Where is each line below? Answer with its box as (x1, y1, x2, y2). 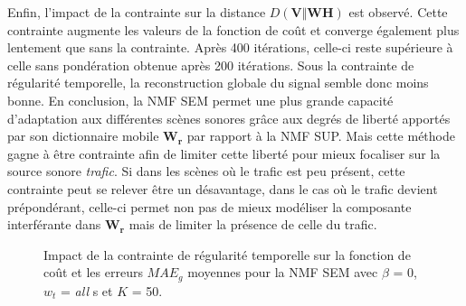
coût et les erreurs (43, 263, 143, 282)
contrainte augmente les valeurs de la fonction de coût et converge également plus (7, 20, 460, 39)
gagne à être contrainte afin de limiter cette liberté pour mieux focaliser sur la (7, 144, 441, 162)
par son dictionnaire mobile (7, 126, 159, 145)
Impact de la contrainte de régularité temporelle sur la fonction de (43, 245, 411, 264)
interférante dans (7, 215, 101, 234)
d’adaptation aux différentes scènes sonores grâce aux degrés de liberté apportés (7, 108, 451, 127)
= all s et (61, 281, 113, 300)
